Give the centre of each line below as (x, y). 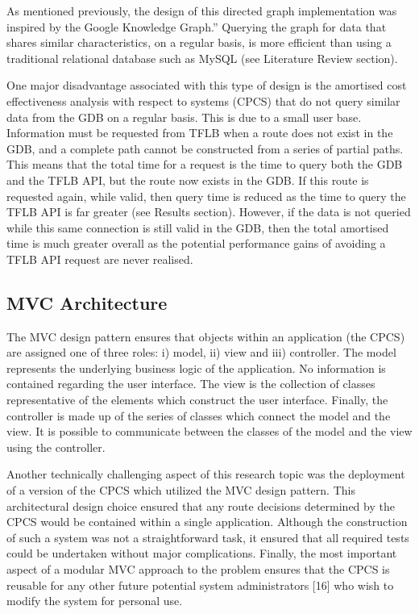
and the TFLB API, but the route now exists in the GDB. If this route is (188, 180)
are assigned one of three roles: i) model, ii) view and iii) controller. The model (201, 352)
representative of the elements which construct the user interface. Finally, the (197, 400)
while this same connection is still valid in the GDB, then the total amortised (198, 227)
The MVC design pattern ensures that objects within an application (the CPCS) (206, 336)
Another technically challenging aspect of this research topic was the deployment (206, 474)
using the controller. (56, 447)
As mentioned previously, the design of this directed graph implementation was (202, 10)
